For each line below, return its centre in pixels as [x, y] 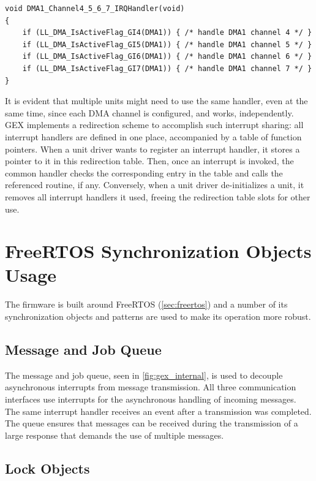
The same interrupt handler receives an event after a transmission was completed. [158, 411]
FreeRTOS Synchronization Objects [158, 251]
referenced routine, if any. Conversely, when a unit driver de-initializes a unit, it [155, 185]
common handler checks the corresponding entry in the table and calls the [144, 172]
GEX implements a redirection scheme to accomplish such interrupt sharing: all [154, 125]
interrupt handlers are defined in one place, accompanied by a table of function [153, 136]
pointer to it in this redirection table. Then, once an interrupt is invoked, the [149, 161]
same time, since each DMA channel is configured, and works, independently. [149, 112]
